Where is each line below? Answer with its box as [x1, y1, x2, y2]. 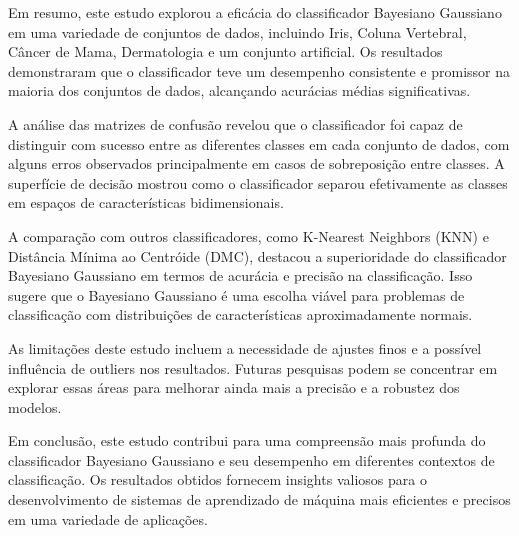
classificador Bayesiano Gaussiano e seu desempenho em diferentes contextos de [8, 449, 495, 470]
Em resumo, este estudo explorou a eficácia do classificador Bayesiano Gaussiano [8, 2, 502, 22]
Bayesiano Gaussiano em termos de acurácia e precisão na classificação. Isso [8, 265, 473, 286]
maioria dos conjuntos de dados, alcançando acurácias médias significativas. [8, 80, 471, 101]
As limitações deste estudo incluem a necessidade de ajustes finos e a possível [8, 337, 482, 358]
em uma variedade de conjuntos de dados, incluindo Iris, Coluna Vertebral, [8, 21, 467, 42]
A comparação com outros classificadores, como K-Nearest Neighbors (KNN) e [8, 225, 489, 246]
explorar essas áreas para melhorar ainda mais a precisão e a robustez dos [8, 377, 460, 398]
